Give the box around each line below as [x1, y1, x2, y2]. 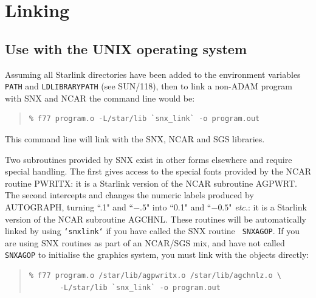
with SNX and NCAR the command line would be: [5, 91, 195, 104]
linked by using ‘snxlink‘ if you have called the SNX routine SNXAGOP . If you [5, 224, 300, 237]
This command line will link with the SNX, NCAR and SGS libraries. [5, 133, 265, 145]
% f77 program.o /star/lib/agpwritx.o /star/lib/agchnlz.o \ [29, 271, 282, 280]
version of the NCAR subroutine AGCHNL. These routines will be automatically [5, 212, 306, 225]
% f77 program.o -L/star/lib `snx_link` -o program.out [29, 114, 260, 123]
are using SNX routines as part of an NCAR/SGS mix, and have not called [5, 236, 285, 249]
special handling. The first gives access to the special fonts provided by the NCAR [5, 165, 311, 178]
